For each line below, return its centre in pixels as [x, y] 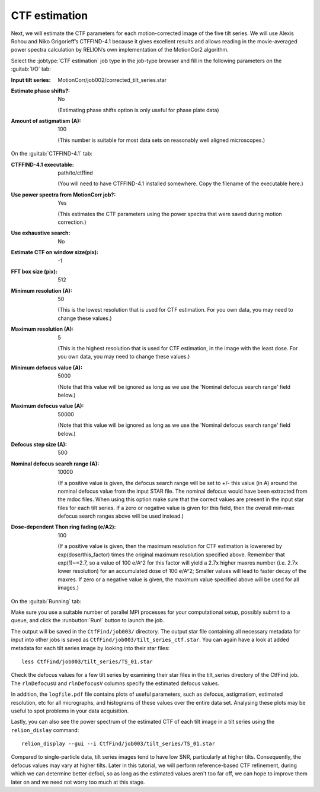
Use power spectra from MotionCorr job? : [63, 194]
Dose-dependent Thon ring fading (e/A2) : [63, 527]
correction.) [72, 222]
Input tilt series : [31, 80]
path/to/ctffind [75, 173]
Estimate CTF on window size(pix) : [55, 252]
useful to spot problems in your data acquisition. [70, 711]
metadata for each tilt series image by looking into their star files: [90, 648]
